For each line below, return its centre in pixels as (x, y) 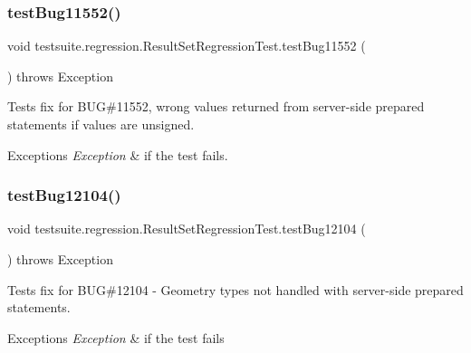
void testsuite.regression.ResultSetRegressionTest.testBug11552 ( (187, 46)
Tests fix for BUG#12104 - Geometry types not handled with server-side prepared (235, 289)
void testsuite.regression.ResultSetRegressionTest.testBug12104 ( (187, 229)
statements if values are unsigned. (101, 124)
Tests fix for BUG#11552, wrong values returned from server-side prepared (216, 106)
